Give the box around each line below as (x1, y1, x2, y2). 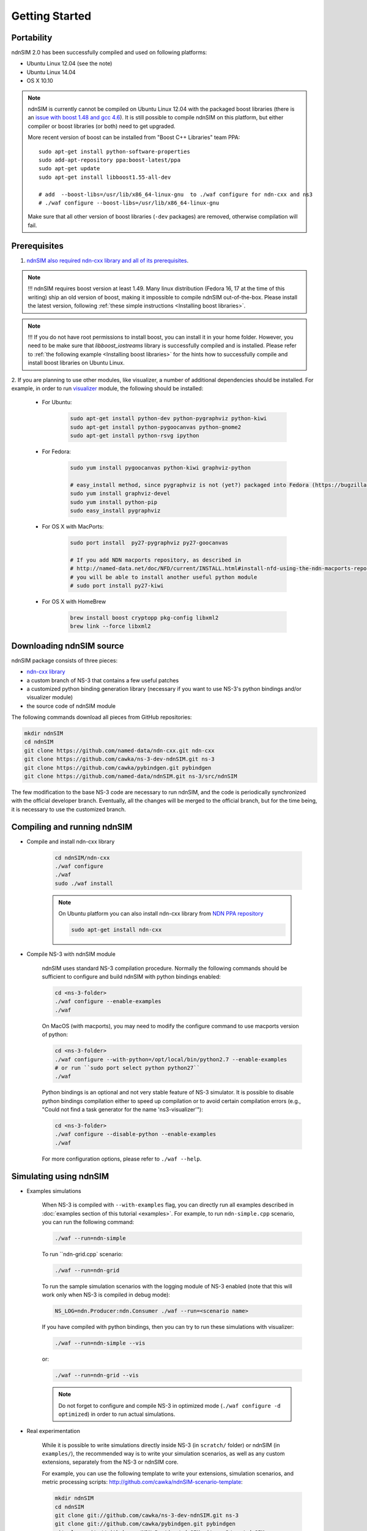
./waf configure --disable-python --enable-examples (54, 1130, 217, 1138)
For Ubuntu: (42, 399, 72, 406)
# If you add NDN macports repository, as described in (70, 556, 242, 563)
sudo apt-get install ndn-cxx (71, 927, 162, 933)
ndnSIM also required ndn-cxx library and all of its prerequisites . (26, 257, 189, 264)
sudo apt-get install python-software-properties (39, 148, 191, 155)
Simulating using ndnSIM (11, 1171, 109, 1181)
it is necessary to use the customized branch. (11, 805, 127, 813)
